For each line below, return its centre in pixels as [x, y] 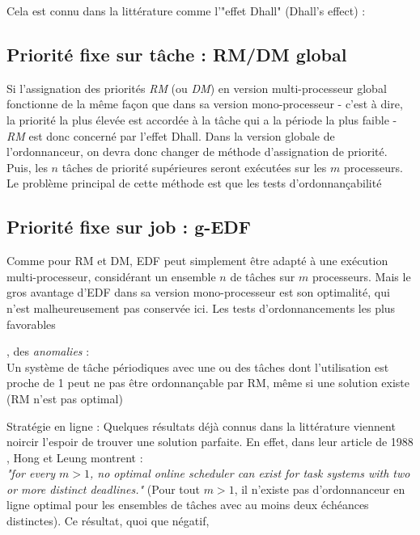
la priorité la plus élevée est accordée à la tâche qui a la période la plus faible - [202, 119]
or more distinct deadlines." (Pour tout [104, 489]
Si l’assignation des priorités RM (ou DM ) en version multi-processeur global [197, 88]
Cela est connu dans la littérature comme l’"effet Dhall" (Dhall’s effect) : [186, 11]
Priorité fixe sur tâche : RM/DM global [177, 54]
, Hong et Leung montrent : [75, 457]
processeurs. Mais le [361, 276]
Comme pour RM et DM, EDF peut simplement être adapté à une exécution [197, 261]
